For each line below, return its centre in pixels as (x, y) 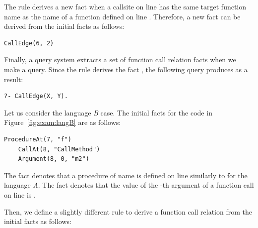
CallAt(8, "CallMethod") (59, 149)
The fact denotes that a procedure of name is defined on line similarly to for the (126, 175)
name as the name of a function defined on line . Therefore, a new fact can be (122, 16)
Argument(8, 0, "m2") (54, 159)
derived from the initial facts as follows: (64, 26)
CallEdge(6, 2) (29, 43)
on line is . (20, 194)
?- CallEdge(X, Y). (36, 96)
